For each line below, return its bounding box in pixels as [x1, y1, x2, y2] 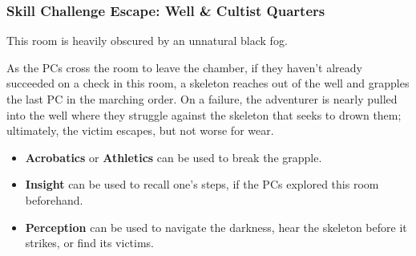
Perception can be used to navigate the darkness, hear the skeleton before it [25, 218, 407, 235]
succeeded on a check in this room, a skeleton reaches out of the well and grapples [6, 75, 410, 91]
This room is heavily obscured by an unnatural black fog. [6, 32, 288, 49]
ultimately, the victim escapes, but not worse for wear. [6, 122, 274, 139]
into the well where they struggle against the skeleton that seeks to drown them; [6, 106, 402, 123]
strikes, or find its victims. [25, 234, 155, 251]
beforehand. [25, 191, 83, 208]
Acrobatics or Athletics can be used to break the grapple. [25, 148, 322, 165]
